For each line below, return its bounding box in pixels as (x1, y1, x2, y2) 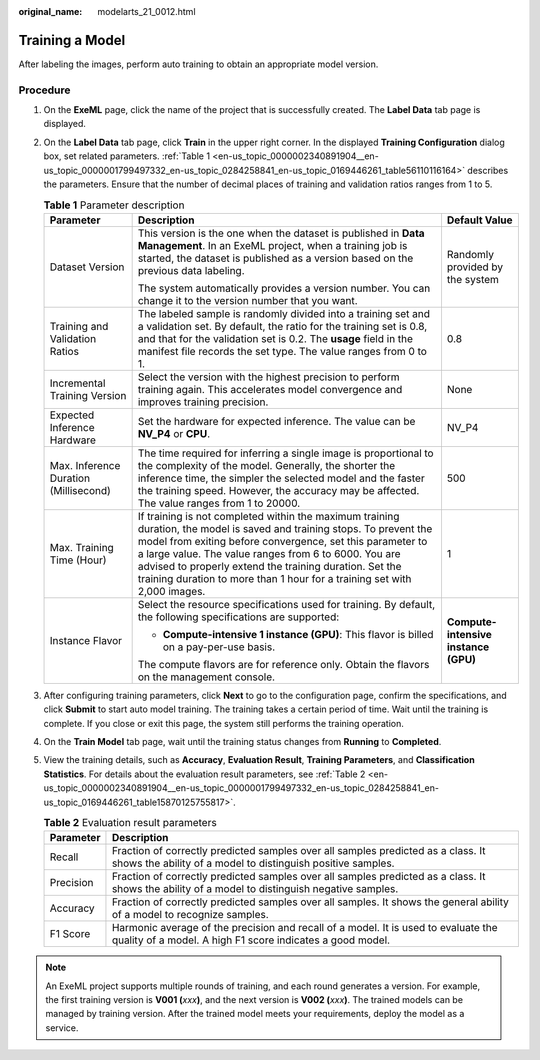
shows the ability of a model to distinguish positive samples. (111, 856, 395, 870)
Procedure (18, 83, 71, 97)
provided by (446, 260, 504, 274)
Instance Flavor (49, 633, 123, 647)
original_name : (18, 6, 83, 17)
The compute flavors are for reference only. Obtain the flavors (137, 657, 430, 671)
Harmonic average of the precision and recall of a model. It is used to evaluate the (111, 921, 499, 935)
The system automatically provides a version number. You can (137, 281, 431, 295)
